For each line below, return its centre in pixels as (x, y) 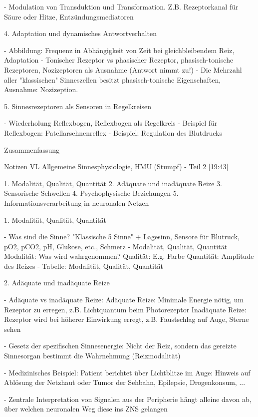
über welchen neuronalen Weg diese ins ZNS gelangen (86, 409)
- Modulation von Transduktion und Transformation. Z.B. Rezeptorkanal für (121, 7)
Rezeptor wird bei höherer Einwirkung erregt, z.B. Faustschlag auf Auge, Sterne (127, 319)
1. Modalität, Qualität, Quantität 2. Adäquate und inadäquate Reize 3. (113, 183)
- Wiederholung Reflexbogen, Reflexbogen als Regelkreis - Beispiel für (111, 123)
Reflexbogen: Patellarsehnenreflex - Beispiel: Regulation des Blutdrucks (113, 132)
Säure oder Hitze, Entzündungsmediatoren (69, 16)
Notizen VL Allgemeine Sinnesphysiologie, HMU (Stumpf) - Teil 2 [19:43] (116, 166)
